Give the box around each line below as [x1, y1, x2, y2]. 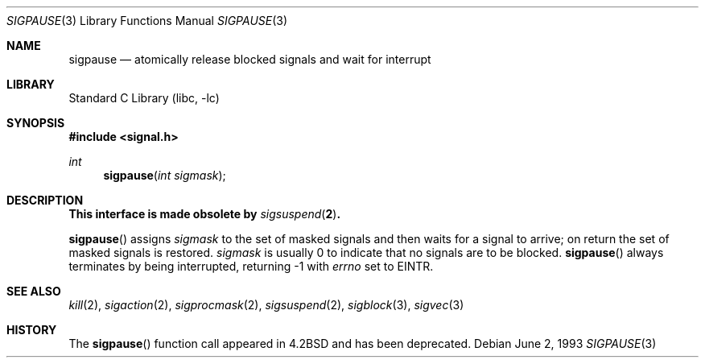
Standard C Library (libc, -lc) [68, 91, 220, 105]
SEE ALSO [6, 284, 61, 298]
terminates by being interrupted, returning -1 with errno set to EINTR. [68, 259, 434, 273]
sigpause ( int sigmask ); [103, 168, 226, 182]
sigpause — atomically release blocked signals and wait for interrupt [68, 52, 431, 66]
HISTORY [6, 323, 57, 337]
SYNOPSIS [6, 116, 65, 130]
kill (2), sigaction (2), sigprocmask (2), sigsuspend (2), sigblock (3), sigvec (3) [68, 298, 464, 312]
